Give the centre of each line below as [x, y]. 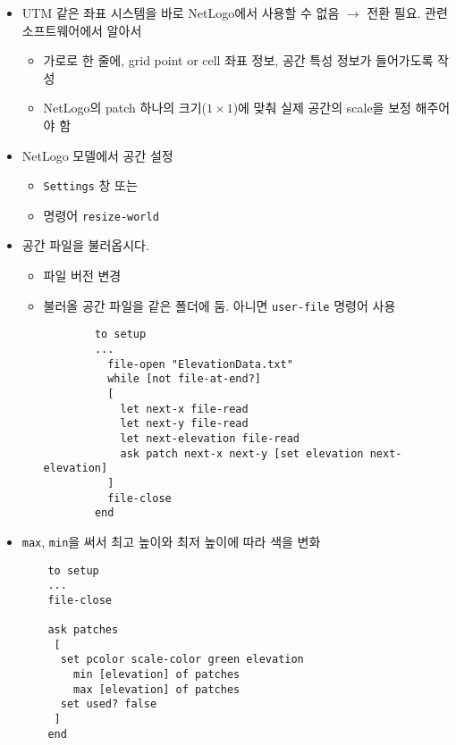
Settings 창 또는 [90, 185]
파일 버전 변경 [82, 276]
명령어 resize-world [101, 215]
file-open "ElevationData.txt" [200, 364]
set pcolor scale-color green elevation [182, 660]
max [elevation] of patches [157, 689]
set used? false [109, 704]
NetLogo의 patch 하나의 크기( [125, 108]
